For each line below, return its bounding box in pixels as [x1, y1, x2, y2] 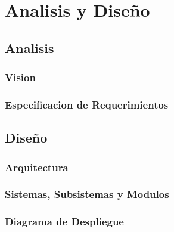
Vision [5, 70, 36, 85]
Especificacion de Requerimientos [5, 97, 169, 112]
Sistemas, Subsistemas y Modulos [5, 187, 169, 202]
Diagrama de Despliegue [5, 214, 124, 229]
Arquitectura [5, 159, 69, 174]
